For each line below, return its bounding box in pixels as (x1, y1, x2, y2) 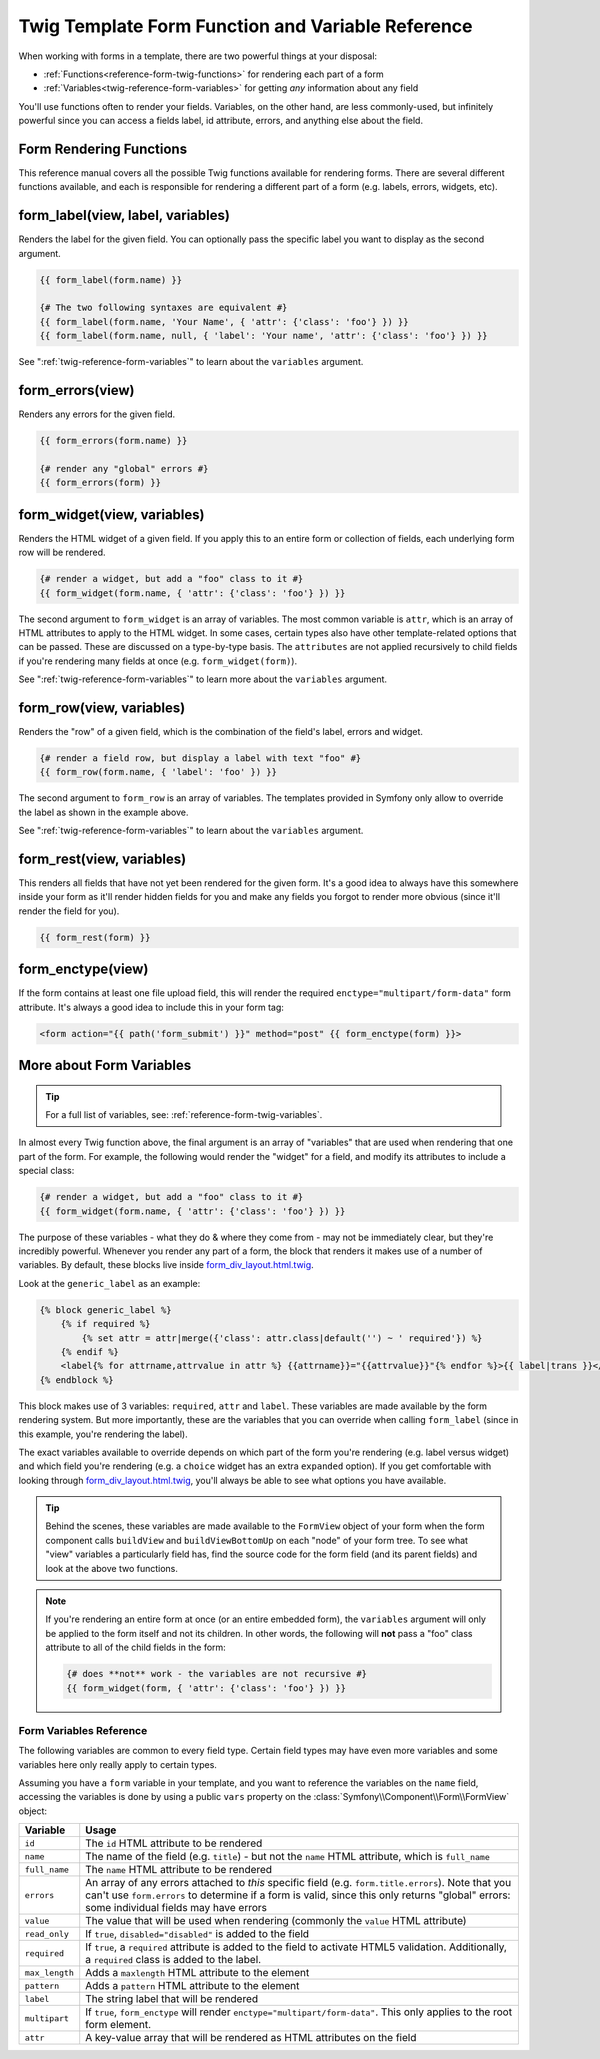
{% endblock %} (39, 1374, 114, 1385)
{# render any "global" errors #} (39, 463, 209, 474)
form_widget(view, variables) (18, 506, 205, 523)
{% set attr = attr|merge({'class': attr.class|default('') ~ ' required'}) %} (81, 1332, 483, 1344)
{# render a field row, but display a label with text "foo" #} (39, 753, 362, 764)
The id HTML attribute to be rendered (85, 1836, 263, 1850)
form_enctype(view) (18, 961, 149, 978)
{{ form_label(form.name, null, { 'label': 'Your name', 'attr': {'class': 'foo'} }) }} (39, 330, 489, 342)
